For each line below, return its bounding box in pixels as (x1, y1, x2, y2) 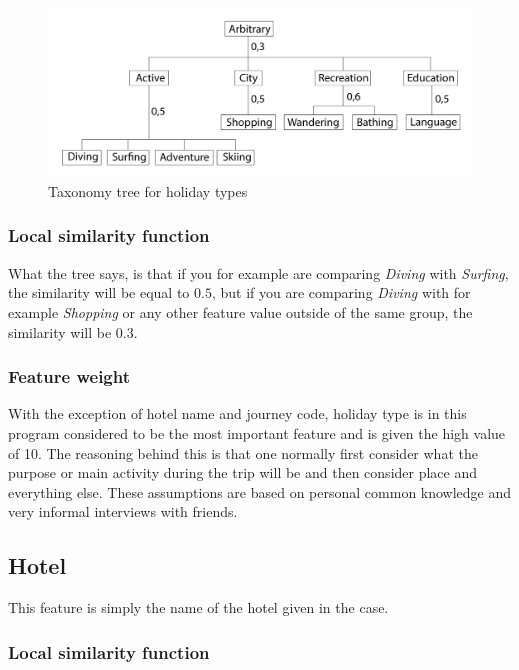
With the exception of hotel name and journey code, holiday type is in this (8, 403, 467, 424)
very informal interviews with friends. (8, 501, 238, 522)
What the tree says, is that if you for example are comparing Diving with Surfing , (8, 262, 509, 283)
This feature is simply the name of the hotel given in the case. (8, 597, 389, 618)
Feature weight (8, 364, 131, 389)
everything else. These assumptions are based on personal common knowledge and (8, 481, 512, 502)
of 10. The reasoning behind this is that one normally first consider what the (8, 442, 478, 463)
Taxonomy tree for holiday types (48, 180, 248, 201)
